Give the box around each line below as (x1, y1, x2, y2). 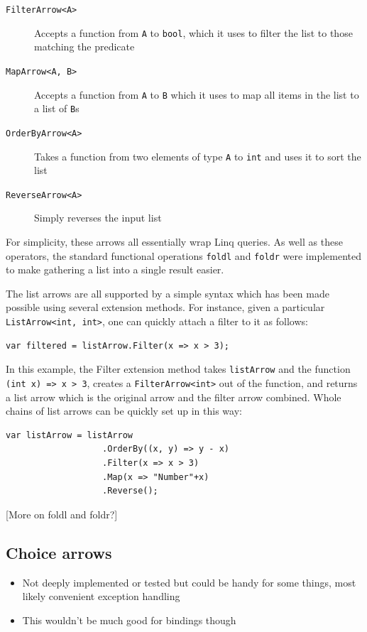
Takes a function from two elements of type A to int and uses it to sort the (34, 148, 361, 163)
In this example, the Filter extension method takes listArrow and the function (6, 361, 351, 376)
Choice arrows (6, 541, 112, 563)
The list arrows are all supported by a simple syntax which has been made (6, 285, 329, 300)
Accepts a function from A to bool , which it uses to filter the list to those (34, 25, 353, 40)
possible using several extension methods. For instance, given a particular (6, 300, 325, 315)
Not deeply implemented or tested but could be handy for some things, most (22, 574, 356, 589)
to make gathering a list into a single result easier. (6, 262, 224, 277)
